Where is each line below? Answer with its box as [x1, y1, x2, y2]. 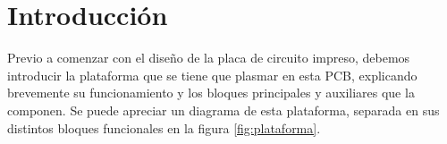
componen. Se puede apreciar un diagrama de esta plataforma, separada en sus [7, 100, 440, 119]
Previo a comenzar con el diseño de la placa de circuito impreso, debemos [7, 48, 410, 67]
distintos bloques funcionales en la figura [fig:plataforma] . [7, 118, 321, 137]
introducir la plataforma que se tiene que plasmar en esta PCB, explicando [7, 65, 417, 84]
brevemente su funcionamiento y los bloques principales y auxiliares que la [7, 83, 415, 102]
